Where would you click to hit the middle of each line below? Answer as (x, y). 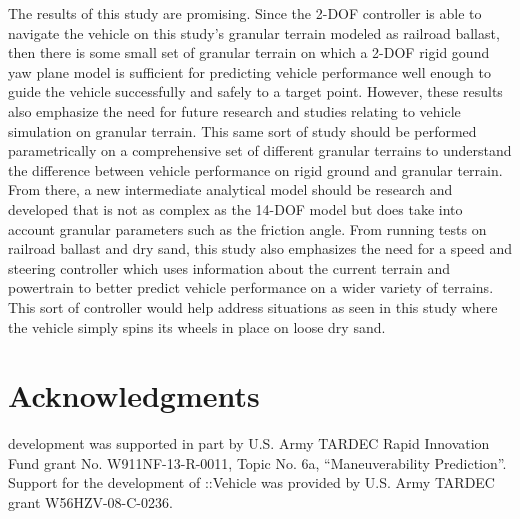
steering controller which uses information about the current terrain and (229, 267)
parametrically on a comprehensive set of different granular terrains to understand (260, 150)
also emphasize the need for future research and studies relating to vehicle (234, 110)
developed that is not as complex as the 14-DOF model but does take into (235, 208)
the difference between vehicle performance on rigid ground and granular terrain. (255, 169)
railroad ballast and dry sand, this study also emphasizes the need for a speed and (260, 248)
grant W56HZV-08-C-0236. (90, 502)
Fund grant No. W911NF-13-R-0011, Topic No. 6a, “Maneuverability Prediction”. (257, 462)
